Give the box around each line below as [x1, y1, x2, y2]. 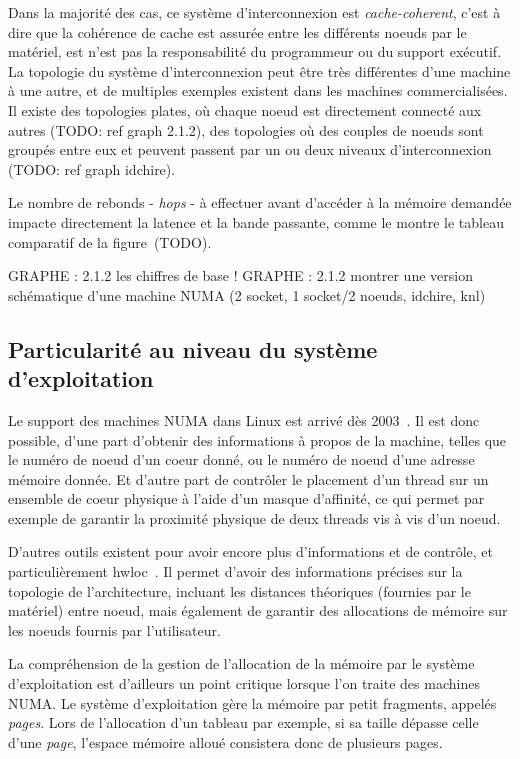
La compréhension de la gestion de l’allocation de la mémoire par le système [8, 653, 475, 674]
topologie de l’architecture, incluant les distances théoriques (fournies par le [8, 580, 471, 601]
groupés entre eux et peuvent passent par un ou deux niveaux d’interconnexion [8, 139, 492, 160]
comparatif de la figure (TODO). [8, 231, 212, 252]
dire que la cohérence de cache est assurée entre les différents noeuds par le [8, 21, 467, 42]
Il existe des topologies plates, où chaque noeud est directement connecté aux [8, 99, 482, 120]
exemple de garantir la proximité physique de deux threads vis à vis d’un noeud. [8, 507, 501, 528]
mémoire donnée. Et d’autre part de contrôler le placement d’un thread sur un [8, 468, 489, 489]
